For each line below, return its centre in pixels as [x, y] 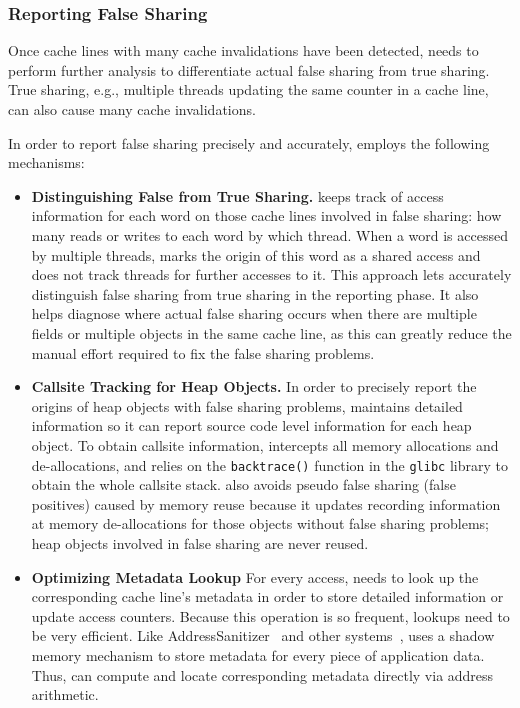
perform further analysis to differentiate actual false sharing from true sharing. [249, 69]
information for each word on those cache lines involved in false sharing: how [266, 215]
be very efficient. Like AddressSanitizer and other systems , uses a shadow [263, 635]
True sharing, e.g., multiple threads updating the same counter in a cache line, [248, 89]
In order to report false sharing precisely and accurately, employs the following [249, 142]
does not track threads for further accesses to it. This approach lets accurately [271, 274]
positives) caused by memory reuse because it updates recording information [266, 503]
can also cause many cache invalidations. [132, 109]
